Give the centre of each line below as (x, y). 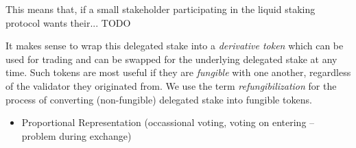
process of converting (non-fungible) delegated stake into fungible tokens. (159, 99)
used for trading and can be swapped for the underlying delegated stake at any (171, 59)
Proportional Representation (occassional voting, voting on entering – (168, 122)
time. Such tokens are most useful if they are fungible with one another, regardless (178, 72)
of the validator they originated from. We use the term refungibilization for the (171, 85)
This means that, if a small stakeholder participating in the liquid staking (161, 9)
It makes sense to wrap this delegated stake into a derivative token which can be (175, 46)
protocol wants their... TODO (68, 22)
